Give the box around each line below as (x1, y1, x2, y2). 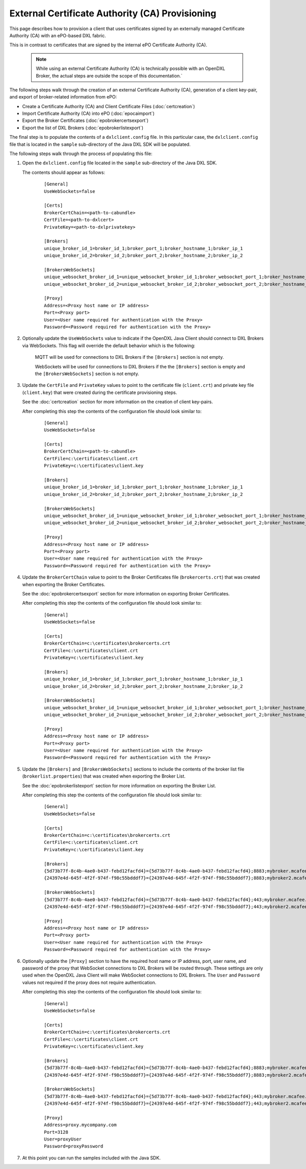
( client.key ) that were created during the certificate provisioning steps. (22, 389, 177, 395)
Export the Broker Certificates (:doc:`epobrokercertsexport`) (22, 117, 149, 123)
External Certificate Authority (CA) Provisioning (9, 8, 217, 19)
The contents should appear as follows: (22, 169, 106, 176)
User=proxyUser (44, 1136, 82, 1142)
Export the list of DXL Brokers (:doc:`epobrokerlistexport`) (22, 125, 144, 131)
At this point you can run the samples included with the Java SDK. (22, 1155, 161, 1161)
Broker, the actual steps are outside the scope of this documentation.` (36, 72, 183, 79)
